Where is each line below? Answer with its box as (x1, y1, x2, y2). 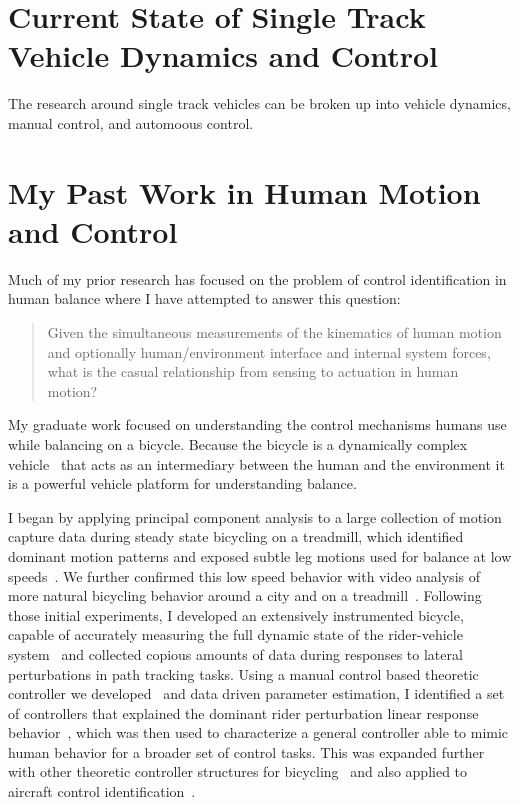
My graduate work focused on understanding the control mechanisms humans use (8, 414, 507, 435)
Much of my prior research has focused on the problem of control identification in (8, 268, 507, 289)
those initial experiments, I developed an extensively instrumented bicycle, (8, 604, 464, 625)
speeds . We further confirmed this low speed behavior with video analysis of (8, 565, 480, 586)
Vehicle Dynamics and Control (8, 35, 439, 76)
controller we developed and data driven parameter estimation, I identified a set (8, 683, 505, 704)
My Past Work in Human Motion (8, 171, 481, 212)
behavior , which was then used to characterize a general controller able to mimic (8, 722, 509, 743)
